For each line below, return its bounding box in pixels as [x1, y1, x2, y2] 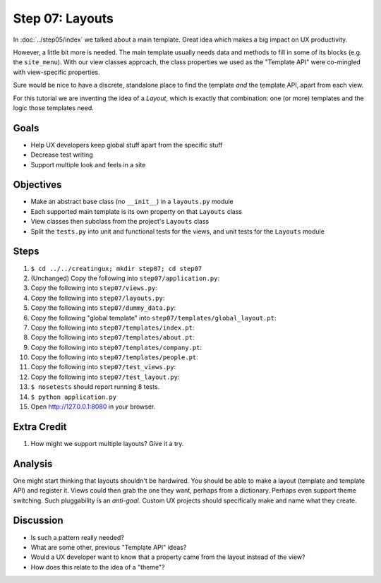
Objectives [13, 179, 62, 191]
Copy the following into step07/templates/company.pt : [30, 343, 202, 351]
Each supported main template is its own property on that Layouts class [30, 207, 243, 215]
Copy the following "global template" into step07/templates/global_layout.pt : [30, 313, 277, 322]
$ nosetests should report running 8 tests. [30, 383, 160, 391]
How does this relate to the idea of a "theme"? [30, 563, 165, 571]
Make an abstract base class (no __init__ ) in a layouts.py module [30, 198, 234, 206]
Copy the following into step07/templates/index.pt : [30, 323, 195, 332]
